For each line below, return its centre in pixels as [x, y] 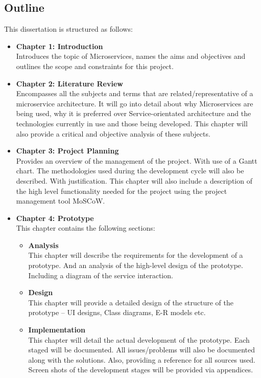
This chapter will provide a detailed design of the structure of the [131, 302]
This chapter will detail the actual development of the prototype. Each [139, 339]
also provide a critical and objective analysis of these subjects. [113, 133]
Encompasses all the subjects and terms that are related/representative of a [135, 93]
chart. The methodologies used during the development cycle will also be [130, 171]
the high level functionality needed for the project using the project [122, 191]
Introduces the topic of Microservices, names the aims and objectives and [131, 56]
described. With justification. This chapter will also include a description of [134, 180]
